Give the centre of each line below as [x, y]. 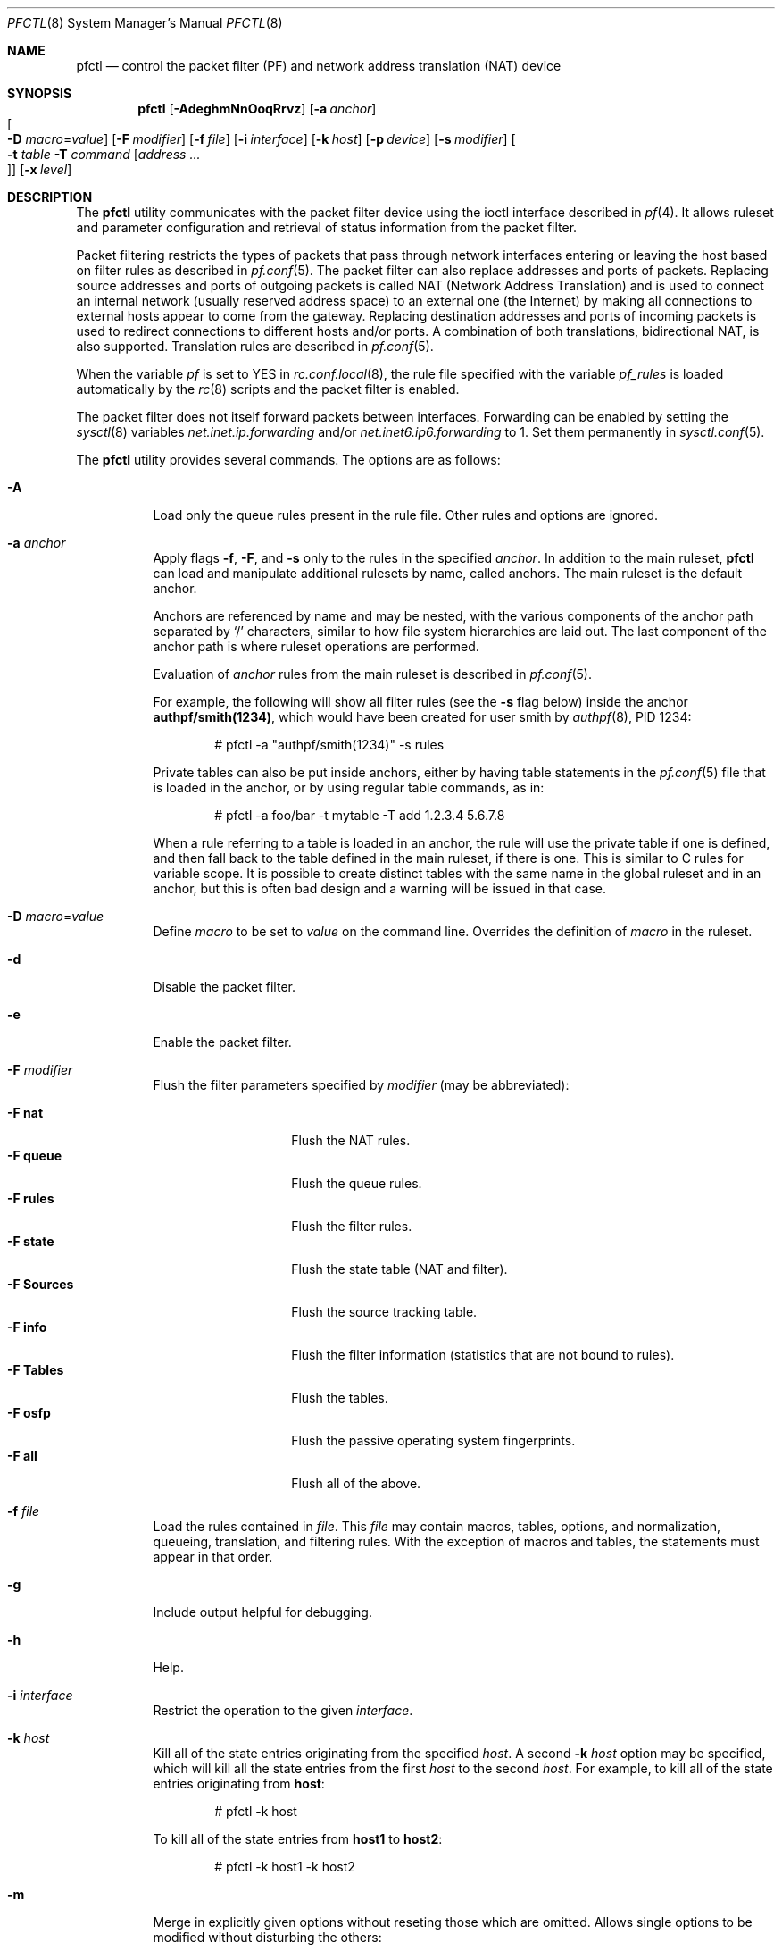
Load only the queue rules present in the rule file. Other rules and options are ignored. [406, 515]
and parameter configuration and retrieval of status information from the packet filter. [327, 227]
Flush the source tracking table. [384, 1312]
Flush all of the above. [356, 1483]
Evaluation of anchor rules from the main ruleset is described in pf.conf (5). [372, 674]
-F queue [35, 1156]
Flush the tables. [340, 1398]
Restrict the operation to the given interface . [283, 1710]
